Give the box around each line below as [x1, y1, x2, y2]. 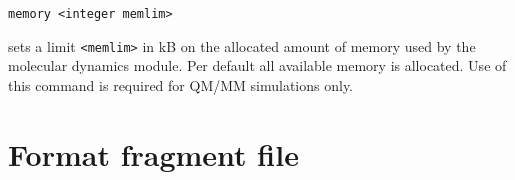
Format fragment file [8, 133, 299, 174]
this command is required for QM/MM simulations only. [8, 74, 354, 95]
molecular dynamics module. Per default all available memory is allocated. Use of [8, 55, 507, 76]
